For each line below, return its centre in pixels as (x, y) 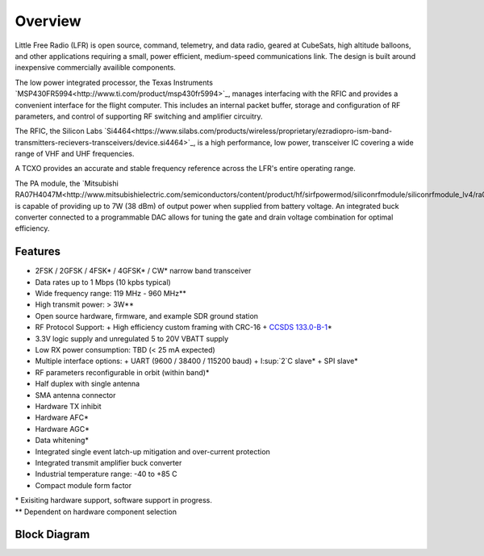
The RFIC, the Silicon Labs (59, 131)
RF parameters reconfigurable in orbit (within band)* (122, 372)
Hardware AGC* (63, 428)
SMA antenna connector (75, 395)
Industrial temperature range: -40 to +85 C (106, 474)
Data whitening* (62, 441)
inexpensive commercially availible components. (96, 68)
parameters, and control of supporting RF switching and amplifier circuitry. (139, 116)
